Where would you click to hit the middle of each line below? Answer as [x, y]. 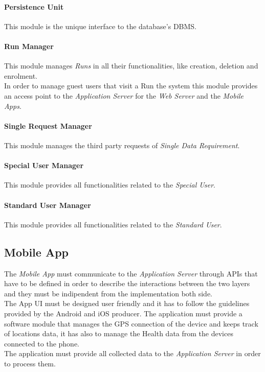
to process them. [30, 363]
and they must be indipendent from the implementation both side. [108, 293]
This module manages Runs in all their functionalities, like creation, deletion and [131, 66]
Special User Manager [44, 165]
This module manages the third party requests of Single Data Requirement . [122, 145]
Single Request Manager [48, 125]
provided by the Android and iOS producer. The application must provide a [123, 313]
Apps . [13, 106]
